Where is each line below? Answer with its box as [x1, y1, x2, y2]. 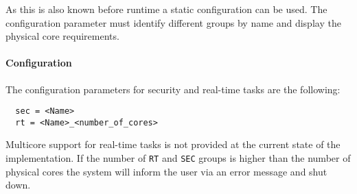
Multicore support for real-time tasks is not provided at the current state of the [5, 137, 341, 151]
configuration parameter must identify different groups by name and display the [5, 15, 341, 29]
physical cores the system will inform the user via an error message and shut [5, 164, 327, 178]
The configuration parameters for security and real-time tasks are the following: [5, 82, 341, 96]
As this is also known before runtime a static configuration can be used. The [5, 2, 327, 16]
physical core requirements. [5, 29, 119, 43]
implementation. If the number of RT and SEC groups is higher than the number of [5, 151, 351, 165]
